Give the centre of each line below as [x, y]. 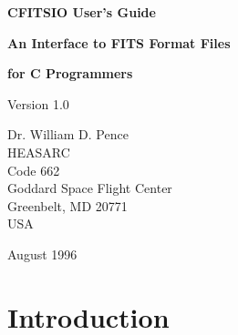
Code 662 [34, 170]
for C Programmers [70, 73]
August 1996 [42, 254]
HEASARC [39, 152]
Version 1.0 [38, 103]
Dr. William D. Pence [68, 134]
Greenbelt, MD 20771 [67, 205]
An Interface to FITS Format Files [119, 42]
